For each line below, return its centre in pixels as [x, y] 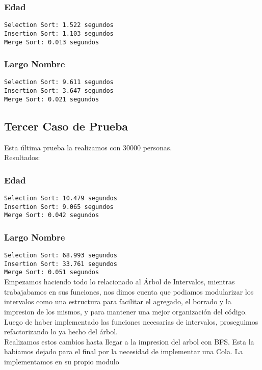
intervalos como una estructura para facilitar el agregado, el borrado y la [118, 301]
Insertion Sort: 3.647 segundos [59, 91]
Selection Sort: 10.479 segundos [61, 198]
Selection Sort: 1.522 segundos [59, 25]
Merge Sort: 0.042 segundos [52, 215]
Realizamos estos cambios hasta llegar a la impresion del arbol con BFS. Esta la [129, 341]
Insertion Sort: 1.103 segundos [59, 33]
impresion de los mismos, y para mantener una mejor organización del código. [126, 311]
